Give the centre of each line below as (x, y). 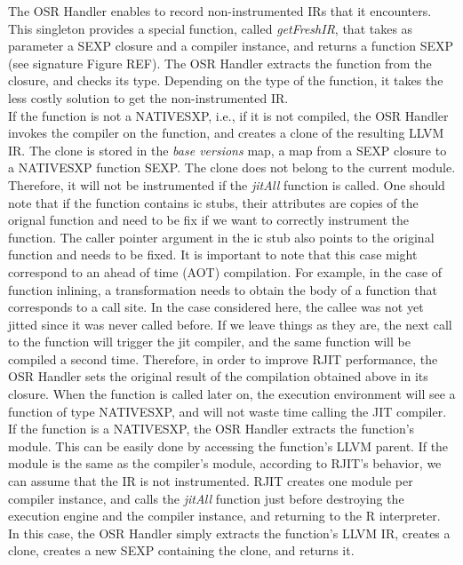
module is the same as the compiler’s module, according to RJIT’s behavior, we (225, 463)
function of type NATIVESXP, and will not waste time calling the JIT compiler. (228, 411)
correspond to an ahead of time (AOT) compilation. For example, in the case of (225, 271)
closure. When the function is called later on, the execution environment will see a (232, 394)
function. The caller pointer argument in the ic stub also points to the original (221, 237)
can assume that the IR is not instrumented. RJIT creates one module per (211, 481)
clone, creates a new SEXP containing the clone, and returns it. (181, 550)
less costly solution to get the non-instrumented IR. (148, 97)
